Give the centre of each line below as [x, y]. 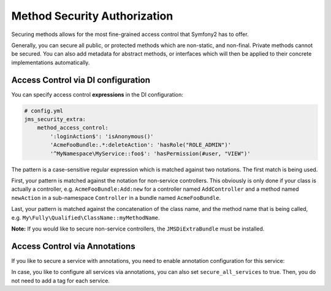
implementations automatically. [51, 62]
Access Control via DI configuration [81, 80]
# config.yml [44, 111]
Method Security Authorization [92, 16]
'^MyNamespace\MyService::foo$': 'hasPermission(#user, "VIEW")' [150, 153]
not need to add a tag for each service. [61, 281]
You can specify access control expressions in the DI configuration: [97, 94]
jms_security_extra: [55, 119]
